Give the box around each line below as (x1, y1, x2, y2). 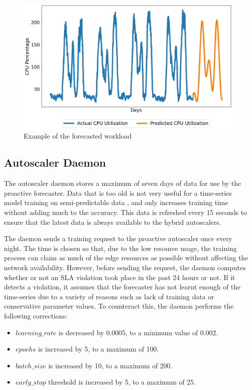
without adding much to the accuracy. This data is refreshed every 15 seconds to (4, 207, 247, 217)
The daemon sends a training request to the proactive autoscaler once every (4, 233, 233, 244)
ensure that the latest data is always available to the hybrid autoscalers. (4, 216, 221, 227)
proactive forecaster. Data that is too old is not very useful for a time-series (4, 187, 232, 198)
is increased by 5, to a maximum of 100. (38, 344, 159, 354)
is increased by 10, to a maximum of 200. (48, 360, 172, 370)
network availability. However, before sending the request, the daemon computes (4, 262, 246, 272)
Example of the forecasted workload (24, 131, 132, 141)
